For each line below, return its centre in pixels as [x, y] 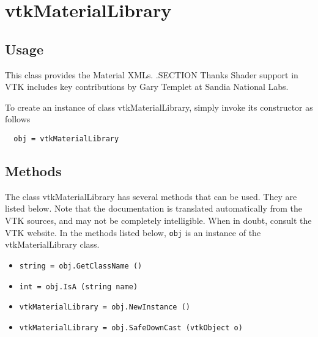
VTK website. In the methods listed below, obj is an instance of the [133, 232]
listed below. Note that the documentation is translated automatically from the [154, 208]
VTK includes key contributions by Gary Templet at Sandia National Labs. [147, 87]
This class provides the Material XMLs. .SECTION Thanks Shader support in [152, 74]
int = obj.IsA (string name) [79, 287]
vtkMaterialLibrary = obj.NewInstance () [105, 307]
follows [18, 119]
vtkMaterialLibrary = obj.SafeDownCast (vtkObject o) [131, 328]
